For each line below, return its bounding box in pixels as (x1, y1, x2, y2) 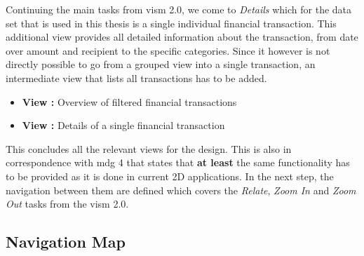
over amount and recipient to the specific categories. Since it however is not (6, 43, 330, 58)
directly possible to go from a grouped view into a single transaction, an (6, 57, 316, 72)
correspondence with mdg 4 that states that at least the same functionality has (6, 155, 350, 170)
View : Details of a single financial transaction (22, 118, 225, 133)
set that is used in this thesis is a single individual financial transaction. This (6, 15, 337, 30)
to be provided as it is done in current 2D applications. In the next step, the (6, 168, 334, 183)
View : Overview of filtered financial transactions (22, 94, 237, 109)
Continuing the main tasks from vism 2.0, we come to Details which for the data (6, 2, 352, 16)
